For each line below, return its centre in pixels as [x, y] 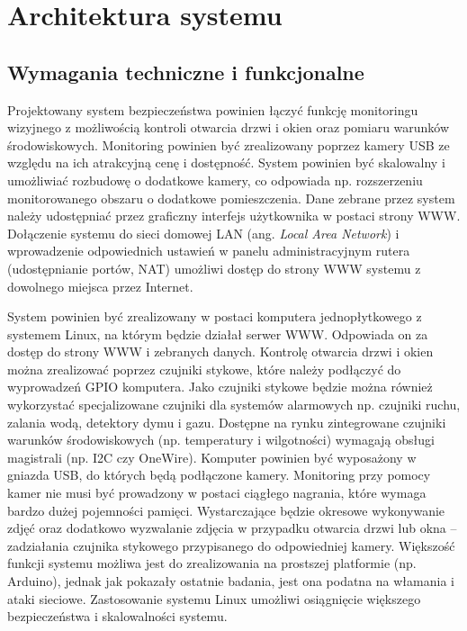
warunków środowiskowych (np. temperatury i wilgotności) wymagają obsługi [221, 440]
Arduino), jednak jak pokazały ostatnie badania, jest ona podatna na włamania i [231, 581]
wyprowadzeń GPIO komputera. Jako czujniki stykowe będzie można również [220, 387]
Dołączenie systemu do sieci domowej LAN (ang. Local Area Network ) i [203, 233]
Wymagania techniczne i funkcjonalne [186, 72]
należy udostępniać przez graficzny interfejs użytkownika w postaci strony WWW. [234, 216]
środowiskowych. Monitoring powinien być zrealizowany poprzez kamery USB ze [229, 144]
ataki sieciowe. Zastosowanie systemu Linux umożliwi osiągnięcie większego [214, 598]
